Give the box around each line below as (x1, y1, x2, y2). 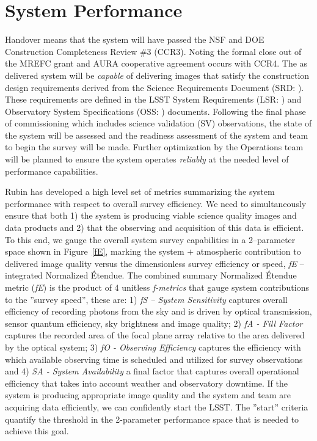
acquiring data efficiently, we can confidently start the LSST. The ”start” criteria (5, 400, 308, 413)
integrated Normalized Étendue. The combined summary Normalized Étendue (5, 269, 297, 282)
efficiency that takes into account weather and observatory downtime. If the (5, 376, 288, 389)
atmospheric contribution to (196, 245, 301, 258)
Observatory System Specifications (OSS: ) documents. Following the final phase (5, 104, 306, 117)
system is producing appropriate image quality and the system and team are (5, 388, 291, 401)
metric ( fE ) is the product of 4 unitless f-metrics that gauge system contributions (5, 281, 309, 293)
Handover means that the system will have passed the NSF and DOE (5, 33, 264, 46)
